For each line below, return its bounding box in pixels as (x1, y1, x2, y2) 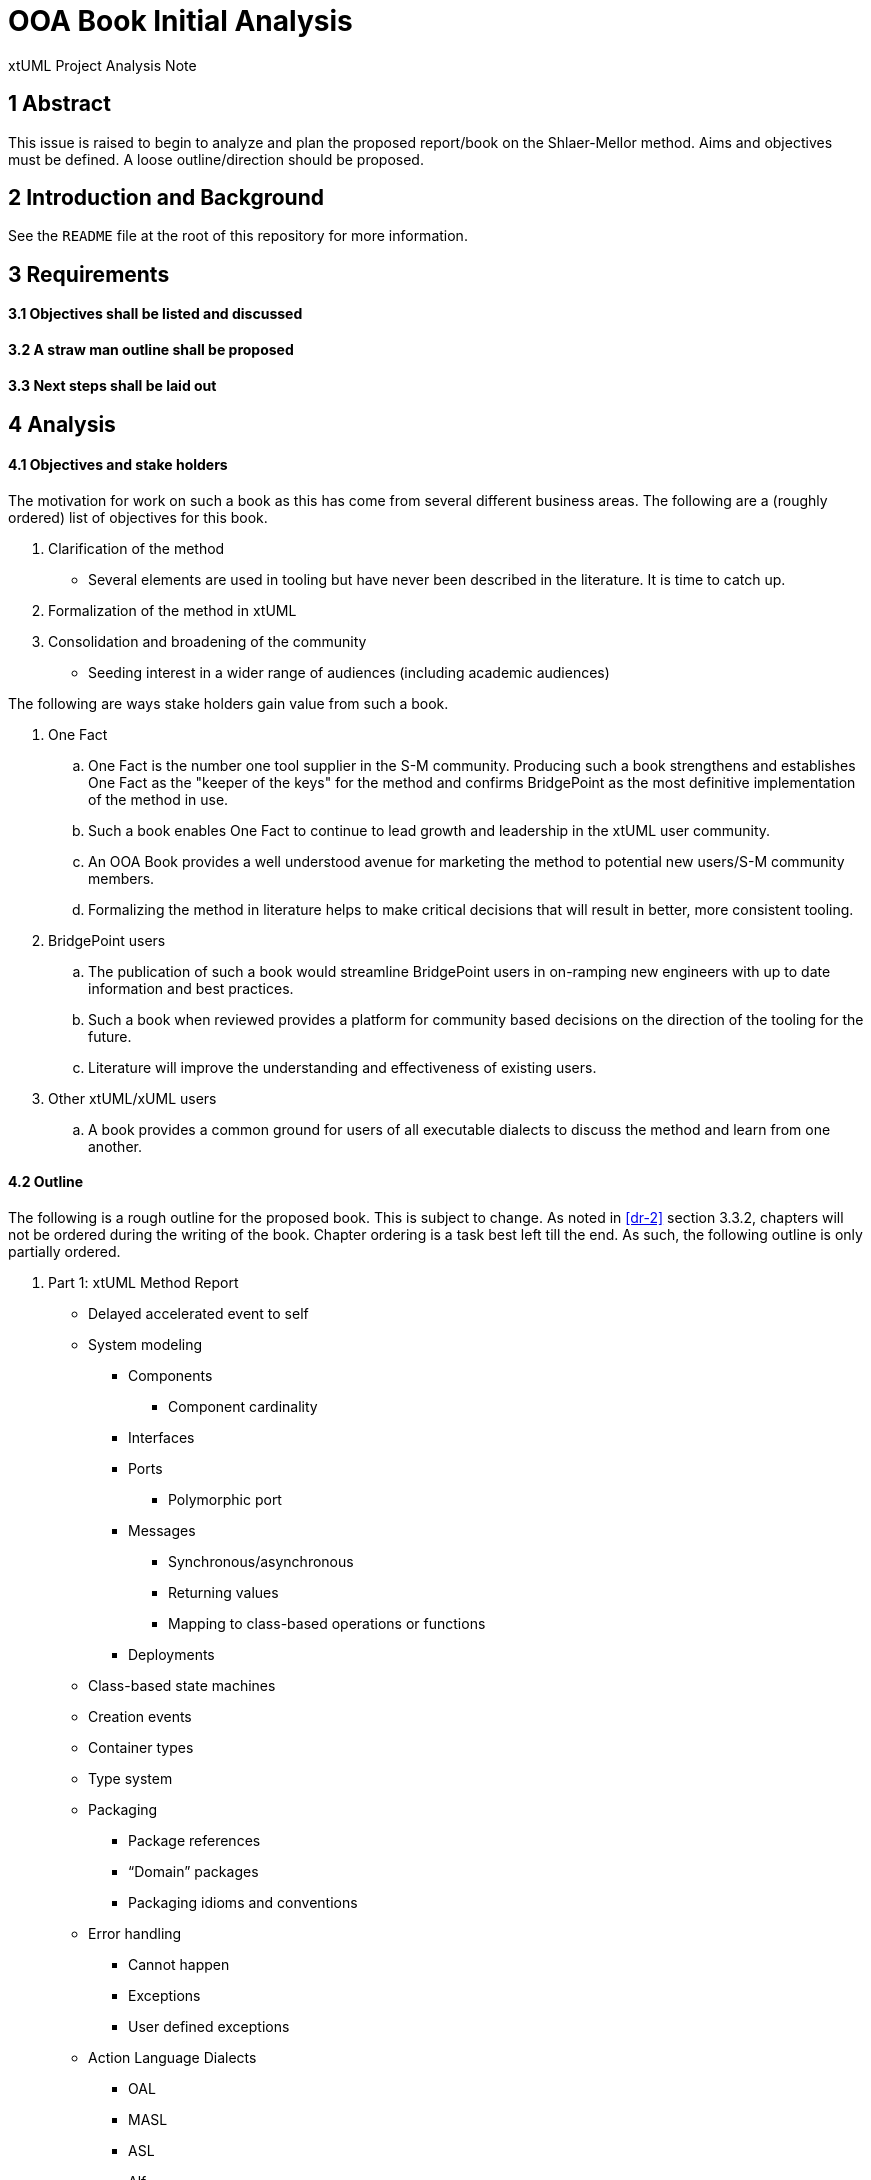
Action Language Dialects (88, 2048, 257, 2066)
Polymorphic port (168, 1490, 282, 1508)
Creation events (88, 1707, 192, 1725)
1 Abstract (8, 91, 111, 117)
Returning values (168, 1583, 279, 1601)
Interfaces (128, 1428, 195, 1446)
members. (88, 869, 155, 887)
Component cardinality (168, 1397, 318, 1415)
